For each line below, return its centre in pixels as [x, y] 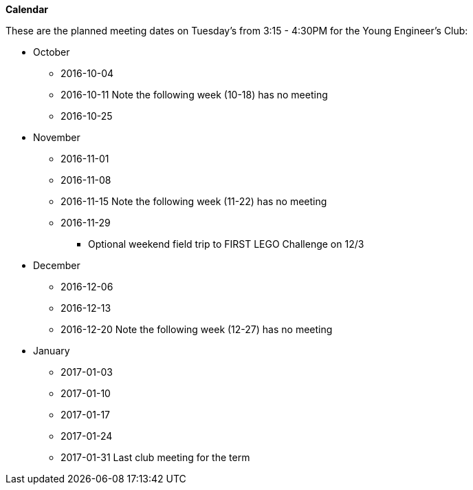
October [52, 52]
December [57, 265]
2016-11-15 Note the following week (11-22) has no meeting [194, 201]
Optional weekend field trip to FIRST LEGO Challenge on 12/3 [226, 244]
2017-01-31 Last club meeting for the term [155, 457]
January [52, 351]
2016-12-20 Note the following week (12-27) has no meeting [197, 329]
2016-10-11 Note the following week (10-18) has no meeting [194, 95]
